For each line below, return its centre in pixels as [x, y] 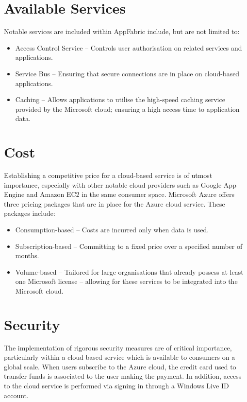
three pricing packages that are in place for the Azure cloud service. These [115, 203]
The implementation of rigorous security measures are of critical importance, [118, 347]
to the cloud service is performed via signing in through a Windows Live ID [116, 386]
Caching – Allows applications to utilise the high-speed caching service [120, 99]
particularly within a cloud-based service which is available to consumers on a [120, 357]
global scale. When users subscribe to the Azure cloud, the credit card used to [120, 366]
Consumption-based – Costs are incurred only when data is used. [112, 229]
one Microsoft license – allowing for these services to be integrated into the [126, 281]
